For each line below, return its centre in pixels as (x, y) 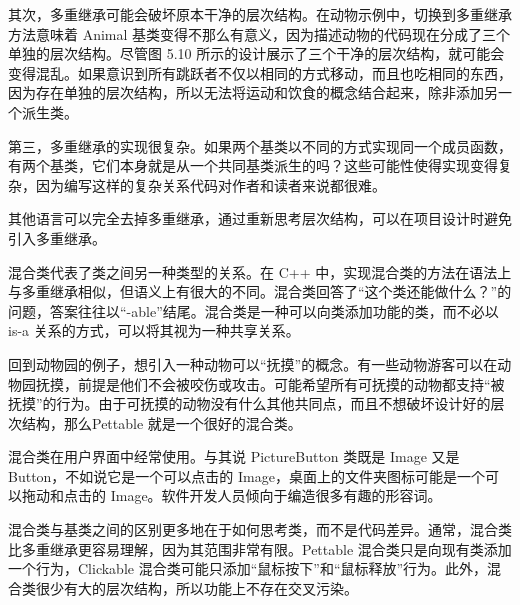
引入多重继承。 (57, 237)
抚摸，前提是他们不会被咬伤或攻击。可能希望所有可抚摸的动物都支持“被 (270, 383)
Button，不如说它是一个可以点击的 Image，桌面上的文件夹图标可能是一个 (246, 475)
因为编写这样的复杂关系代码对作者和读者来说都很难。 (210, 184)
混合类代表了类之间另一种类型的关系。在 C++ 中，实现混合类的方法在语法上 (260, 271)
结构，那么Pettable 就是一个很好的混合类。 (161, 422)
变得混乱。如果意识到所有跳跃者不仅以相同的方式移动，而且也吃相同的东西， (260, 72)
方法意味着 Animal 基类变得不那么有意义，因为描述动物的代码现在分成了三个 (259, 33)
